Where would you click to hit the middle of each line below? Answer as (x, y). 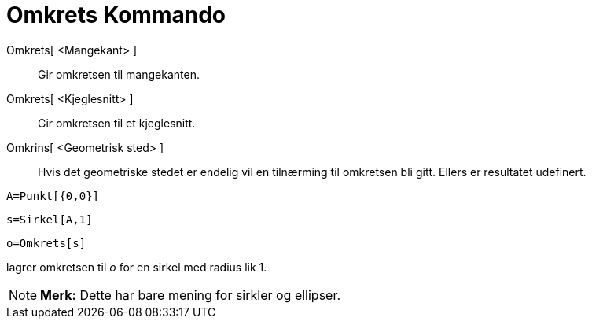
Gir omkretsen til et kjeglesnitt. (117, 123)
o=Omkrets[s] (46, 243)
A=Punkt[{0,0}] (53, 196)
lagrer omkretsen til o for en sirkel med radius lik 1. (137, 267)
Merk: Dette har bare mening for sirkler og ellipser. (191, 295)
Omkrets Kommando (116, 15)
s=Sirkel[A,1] (50, 219)
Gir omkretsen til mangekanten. (119, 74)
